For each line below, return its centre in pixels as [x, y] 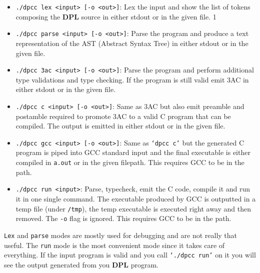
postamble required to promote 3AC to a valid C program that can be [123, 116]
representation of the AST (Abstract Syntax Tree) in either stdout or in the [132, 43]
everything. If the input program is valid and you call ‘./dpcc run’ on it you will [130, 255]
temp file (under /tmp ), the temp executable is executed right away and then [133, 208]
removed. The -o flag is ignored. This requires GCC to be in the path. [123, 218]
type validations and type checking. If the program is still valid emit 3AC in [132, 79]
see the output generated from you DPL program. [81, 264]
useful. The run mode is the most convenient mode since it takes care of [114, 245]
